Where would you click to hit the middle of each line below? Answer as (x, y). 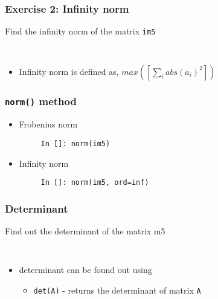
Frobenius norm (48, 124)
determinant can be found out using (85, 270)
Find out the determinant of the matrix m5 (85, 231)
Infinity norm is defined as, (69, 71)
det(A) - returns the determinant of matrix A (117, 290)
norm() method (41, 101)
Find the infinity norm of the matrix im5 (80, 31)
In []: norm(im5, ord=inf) (95, 183)
